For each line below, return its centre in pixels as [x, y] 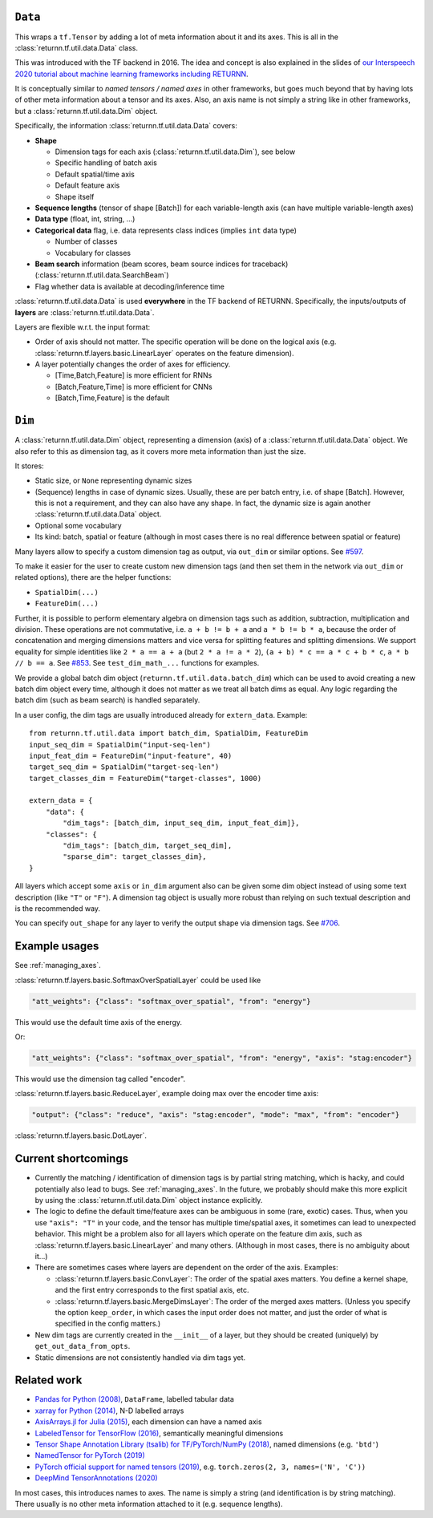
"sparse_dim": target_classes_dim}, [135, 857]
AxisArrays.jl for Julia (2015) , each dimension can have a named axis [148, 1422]
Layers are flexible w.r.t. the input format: [83, 327]
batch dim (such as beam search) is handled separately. [107, 700]
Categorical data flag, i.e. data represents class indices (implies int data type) [166, 230]
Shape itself [75, 196]
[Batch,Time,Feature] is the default [112, 398]
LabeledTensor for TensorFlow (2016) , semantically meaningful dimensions [159, 1433]
